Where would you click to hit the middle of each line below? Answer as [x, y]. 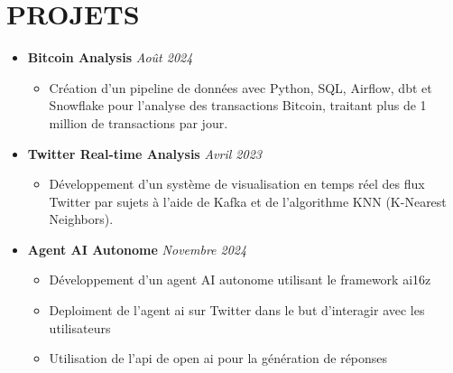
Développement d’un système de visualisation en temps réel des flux [237, 184]
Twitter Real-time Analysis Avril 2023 [144, 153]
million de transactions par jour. [139, 122]
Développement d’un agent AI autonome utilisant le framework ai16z [240, 280]
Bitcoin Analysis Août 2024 [110, 57]
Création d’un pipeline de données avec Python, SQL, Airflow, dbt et [240, 87]
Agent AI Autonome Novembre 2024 [137, 249]
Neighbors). [81, 219]
